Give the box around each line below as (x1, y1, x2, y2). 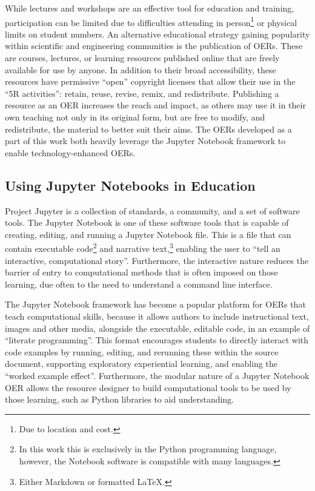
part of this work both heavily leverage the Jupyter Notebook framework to (5, 134, 286, 147)
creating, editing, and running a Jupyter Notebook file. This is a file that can (5, 228, 291, 240)
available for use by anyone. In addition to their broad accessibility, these (5, 63, 276, 76)
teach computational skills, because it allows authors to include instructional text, (5, 309, 309, 322)
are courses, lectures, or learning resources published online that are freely (5, 51, 280, 64)
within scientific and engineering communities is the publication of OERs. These (5, 39, 303, 52)
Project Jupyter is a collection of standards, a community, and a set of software (5, 204, 300, 217)
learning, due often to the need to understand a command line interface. (5, 277, 273, 290)
